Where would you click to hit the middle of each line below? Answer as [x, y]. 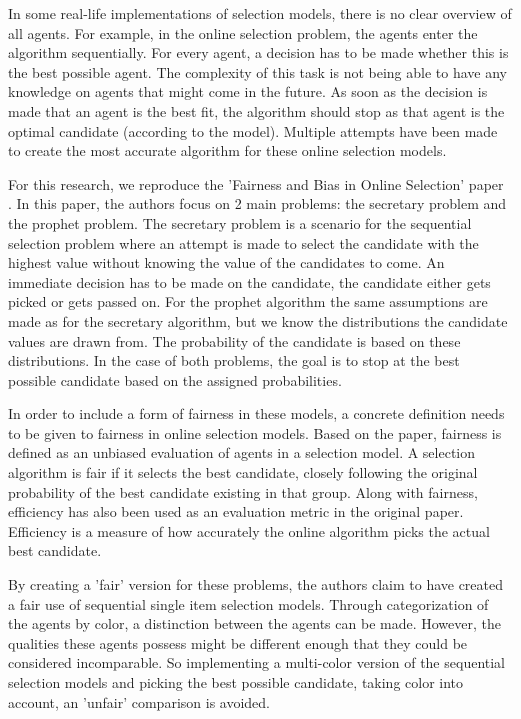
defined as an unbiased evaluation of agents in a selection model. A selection [242, 452]
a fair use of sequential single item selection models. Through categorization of [248, 603]
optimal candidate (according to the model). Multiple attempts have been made [253, 130]
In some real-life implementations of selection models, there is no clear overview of [260, 13]
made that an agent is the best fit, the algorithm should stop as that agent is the [256, 110]
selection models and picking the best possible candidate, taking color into [236, 682]
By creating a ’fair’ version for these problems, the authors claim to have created [256, 584]
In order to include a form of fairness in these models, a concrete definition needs [256, 413]
